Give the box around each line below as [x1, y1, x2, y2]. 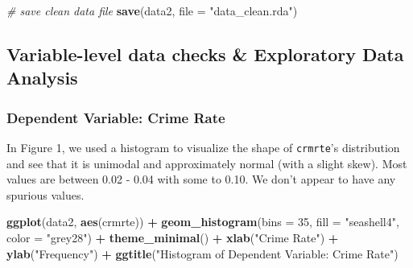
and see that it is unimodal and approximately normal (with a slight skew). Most [6, 155, 407, 171]
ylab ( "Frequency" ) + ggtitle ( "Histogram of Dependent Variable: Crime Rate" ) [6, 245, 399, 262]
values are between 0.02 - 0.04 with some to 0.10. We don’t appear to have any [6, 171, 396, 188]
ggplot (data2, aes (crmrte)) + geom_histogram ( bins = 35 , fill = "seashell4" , [6, 213, 399, 230]
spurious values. [6, 186, 85, 203]
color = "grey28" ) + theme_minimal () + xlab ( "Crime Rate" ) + [6, 229, 339, 246]
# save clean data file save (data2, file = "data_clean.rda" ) [6, 2, 298, 19]
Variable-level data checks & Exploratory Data [6, 41, 404, 66]
